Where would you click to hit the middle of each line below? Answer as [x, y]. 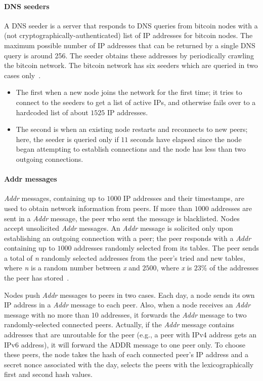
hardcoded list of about [52, 112]
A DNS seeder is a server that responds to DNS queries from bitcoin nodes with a [131, 25]
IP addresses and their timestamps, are [184, 198]
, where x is [174, 268]
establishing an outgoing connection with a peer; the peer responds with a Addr [128, 238]
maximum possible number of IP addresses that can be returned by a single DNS [130, 45]
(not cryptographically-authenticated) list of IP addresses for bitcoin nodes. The [128, 35]
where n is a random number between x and [72, 268]
